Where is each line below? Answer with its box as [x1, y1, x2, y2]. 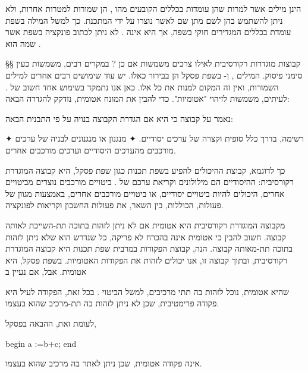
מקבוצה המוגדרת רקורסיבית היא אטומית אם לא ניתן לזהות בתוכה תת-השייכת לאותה [5, 218, 285, 231]
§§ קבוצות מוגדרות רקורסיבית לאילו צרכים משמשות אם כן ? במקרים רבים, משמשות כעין [5, 57, 301, 70]
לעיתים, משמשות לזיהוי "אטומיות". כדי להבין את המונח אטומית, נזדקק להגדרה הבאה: [5, 92, 290, 105]
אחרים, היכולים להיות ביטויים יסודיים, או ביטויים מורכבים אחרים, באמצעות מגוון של [5, 187, 285, 199]
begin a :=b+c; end [5, 337, 77, 349]
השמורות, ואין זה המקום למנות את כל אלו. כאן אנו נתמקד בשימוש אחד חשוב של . [5, 80, 279, 93]
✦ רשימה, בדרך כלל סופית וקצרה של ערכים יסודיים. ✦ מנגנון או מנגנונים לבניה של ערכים [5, 132, 304, 145]
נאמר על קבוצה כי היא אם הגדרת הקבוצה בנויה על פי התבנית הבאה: [5, 112, 233, 124]
